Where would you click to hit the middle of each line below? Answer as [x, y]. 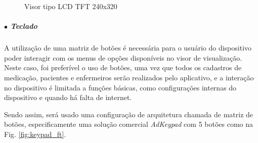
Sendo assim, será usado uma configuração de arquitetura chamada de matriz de [129, 114]
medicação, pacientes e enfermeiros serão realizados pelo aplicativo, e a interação [129, 77]
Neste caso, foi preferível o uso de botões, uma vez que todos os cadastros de [123, 67]
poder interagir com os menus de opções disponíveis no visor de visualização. [123, 57]
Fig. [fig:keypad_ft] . [35, 134]
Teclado [24, 26]
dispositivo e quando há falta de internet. [68, 97]
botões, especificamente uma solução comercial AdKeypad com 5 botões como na [129, 124]
